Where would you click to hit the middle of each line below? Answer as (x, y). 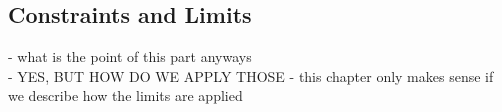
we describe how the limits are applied (125, 95)
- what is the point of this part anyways (130, 56)
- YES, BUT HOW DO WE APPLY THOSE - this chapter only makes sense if (251, 75)
